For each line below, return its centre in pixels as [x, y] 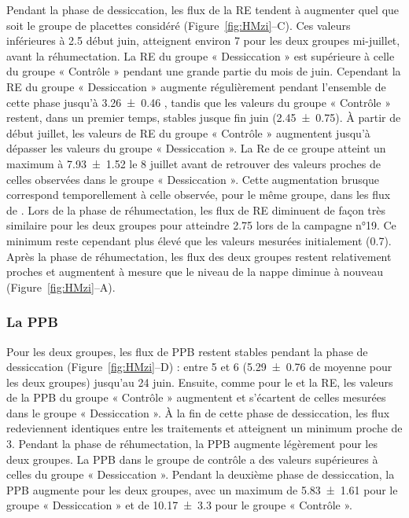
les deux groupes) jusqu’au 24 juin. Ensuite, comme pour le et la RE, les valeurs [200, 382]
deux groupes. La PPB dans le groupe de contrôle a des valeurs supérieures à [192, 459]
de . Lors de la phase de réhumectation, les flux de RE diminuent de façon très [196, 209]
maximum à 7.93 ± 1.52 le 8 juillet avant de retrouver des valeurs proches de [193, 163]
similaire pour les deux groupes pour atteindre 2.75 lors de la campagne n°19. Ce [201, 225]
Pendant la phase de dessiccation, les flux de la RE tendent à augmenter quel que [203, 9]
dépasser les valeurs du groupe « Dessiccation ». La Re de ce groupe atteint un [196, 148]
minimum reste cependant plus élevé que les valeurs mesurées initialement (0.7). [199, 240]
